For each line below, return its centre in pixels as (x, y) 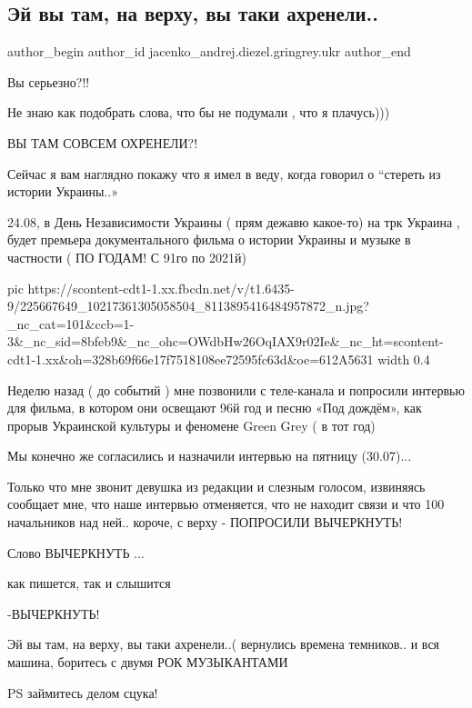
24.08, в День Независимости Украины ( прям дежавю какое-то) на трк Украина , (234, 221)
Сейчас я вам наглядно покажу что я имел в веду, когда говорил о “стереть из (224, 173)
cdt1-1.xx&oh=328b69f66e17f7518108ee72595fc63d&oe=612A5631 (191, 359)
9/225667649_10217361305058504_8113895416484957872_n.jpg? (188, 306)
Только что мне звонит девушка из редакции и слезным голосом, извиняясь (216, 486)
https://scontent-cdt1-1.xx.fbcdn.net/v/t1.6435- (161, 288)
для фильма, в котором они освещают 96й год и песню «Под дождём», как (215, 408)
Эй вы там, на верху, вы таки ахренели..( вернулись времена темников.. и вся (224, 644)
